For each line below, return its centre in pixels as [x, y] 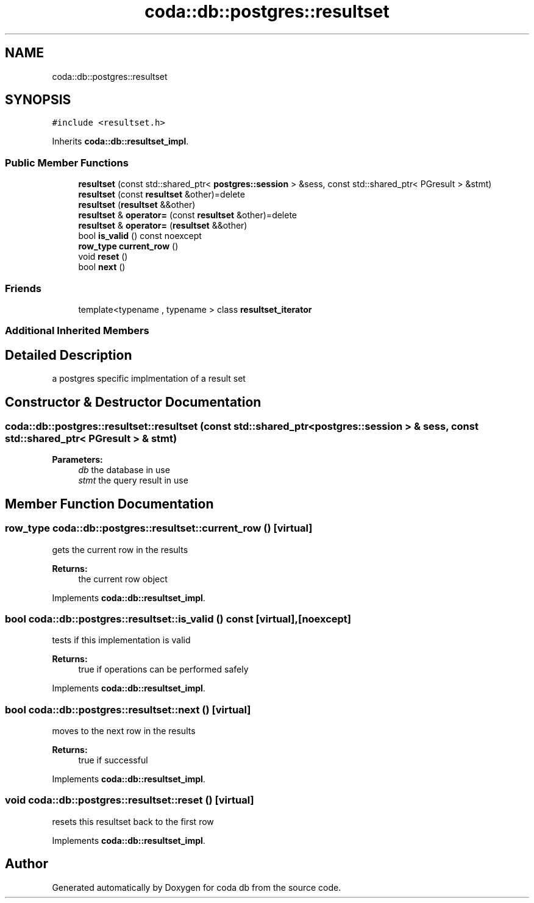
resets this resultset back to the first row [133, 821]
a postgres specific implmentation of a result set [149, 379]
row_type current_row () [128, 246]
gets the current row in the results [120, 549]
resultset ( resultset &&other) [137, 205]
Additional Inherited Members [77, 331]
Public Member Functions [67, 162]
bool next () [102, 267]
